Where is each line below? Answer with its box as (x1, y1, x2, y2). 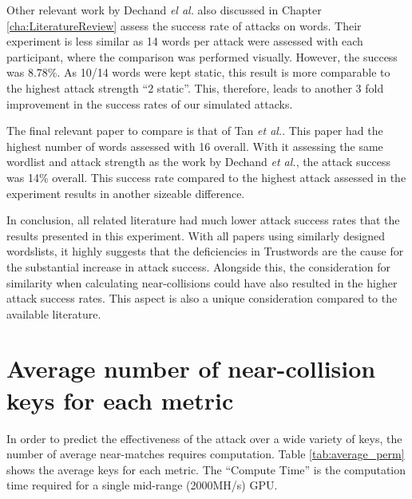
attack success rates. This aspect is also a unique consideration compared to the (6, 290, 398, 307)
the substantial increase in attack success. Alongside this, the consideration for (6, 258, 391, 275)
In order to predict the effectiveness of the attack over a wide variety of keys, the (6, 430, 402, 446)
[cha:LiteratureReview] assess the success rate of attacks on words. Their (6, 17, 362, 34)
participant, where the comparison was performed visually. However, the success (6, 48, 398, 65)
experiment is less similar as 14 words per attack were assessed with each (6, 33, 363, 50)
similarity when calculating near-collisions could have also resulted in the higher (6, 274, 398, 291)
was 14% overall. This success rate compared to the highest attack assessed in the (6, 168, 406, 185)
